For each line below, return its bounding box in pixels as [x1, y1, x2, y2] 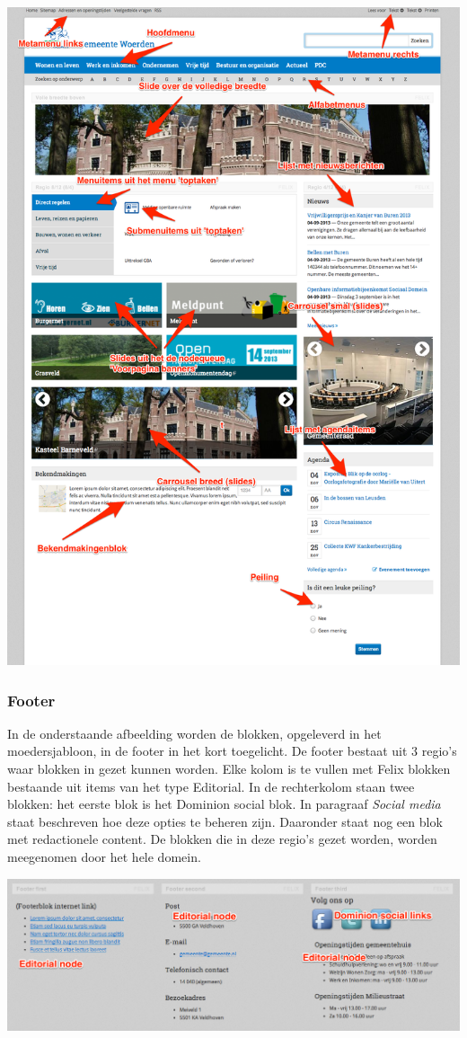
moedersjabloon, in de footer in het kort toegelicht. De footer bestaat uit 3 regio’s [7, 741, 457, 760]
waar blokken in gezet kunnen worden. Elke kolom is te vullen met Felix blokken [7, 759, 451, 778]
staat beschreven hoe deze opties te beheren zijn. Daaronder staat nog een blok [7, 812, 443, 830]
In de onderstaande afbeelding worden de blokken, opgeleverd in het [7, 723, 382, 742]
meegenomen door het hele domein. [7, 847, 201, 866]
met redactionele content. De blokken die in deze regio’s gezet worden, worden [7, 830, 437, 848]
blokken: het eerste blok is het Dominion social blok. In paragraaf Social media [7, 794, 441, 813]
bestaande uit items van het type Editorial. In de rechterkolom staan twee [7, 776, 415, 795]
